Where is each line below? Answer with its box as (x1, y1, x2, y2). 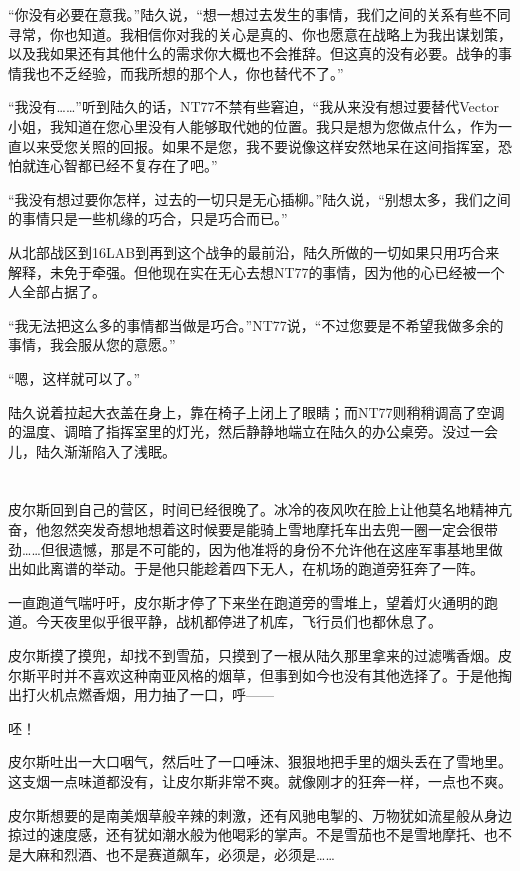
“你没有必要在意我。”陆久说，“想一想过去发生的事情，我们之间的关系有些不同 (8, 4, 511, 24)
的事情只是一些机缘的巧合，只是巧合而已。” (8, 208, 288, 229)
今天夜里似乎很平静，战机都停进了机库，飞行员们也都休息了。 (35, 611, 442, 632)
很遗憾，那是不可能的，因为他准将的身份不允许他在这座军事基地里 (54, 538, 489, 559)
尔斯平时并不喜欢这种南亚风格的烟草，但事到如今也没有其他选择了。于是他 (8, 664, 498, 685)
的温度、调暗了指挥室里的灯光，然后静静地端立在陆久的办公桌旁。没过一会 (8, 421, 498, 442)
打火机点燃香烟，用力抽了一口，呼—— (21, 684, 274, 705)
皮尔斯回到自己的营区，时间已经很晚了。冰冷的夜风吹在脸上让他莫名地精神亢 (8, 499, 512, 520)
